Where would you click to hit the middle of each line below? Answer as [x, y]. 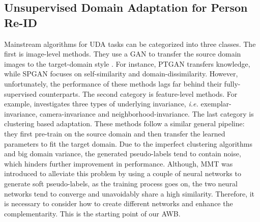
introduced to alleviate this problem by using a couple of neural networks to [123, 173]
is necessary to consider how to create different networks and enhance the [119, 203]
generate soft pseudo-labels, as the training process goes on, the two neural [121, 183]
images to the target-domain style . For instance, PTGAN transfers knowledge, [127, 63]
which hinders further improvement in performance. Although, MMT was [119, 163]
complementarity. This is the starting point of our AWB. [92, 213]
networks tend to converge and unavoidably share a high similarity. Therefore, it [129, 193]
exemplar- [216, 104]
